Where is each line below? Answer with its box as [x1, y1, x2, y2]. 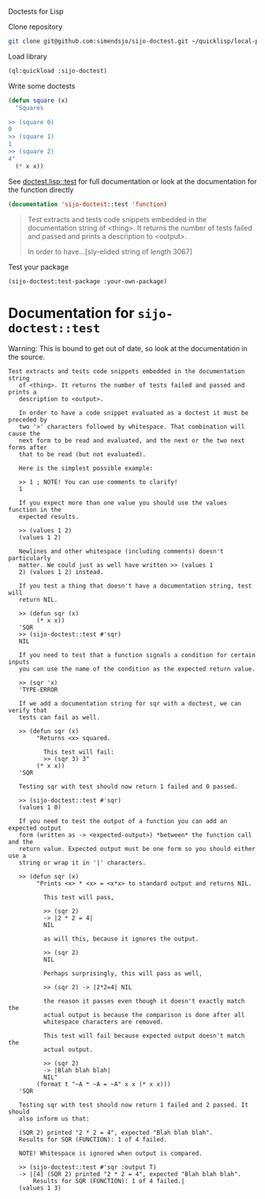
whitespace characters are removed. [43, 1018, 164, 1027]
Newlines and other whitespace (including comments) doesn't [18, 547, 224, 556]
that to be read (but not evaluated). [18, 451, 147, 459]
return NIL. [18, 596, 58, 604]
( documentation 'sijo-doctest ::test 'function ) [8, 200, 168, 208]
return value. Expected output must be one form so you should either [18, 845, 256, 853]
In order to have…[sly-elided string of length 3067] [27, 247, 193, 256]
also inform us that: [18, 1115, 90, 1123]
